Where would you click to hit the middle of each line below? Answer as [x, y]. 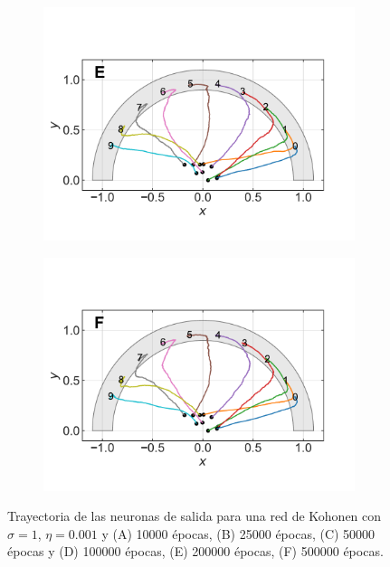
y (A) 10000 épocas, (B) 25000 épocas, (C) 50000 [238, 533]
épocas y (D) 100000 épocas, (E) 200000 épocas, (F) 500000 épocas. [195, 551]
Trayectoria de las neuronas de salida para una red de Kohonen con [195, 516]
